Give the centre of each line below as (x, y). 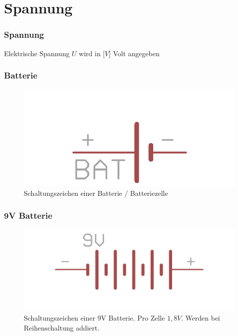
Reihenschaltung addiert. (62, 328)
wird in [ (92, 53)
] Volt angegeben (134, 53)
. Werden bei (201, 318)
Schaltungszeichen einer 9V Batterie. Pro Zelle (94, 318)
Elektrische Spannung (37, 53)
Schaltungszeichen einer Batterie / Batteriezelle (96, 193)
